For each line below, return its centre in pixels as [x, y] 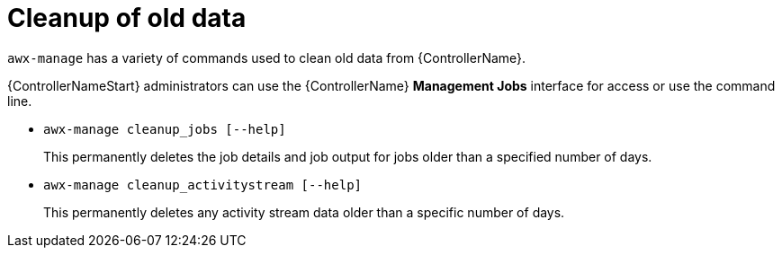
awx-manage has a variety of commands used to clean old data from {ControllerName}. [267, 57]
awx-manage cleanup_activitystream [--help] [203, 185]
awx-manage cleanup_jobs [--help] [165, 129]
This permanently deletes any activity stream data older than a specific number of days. [304, 212]
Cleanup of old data [127, 18]
